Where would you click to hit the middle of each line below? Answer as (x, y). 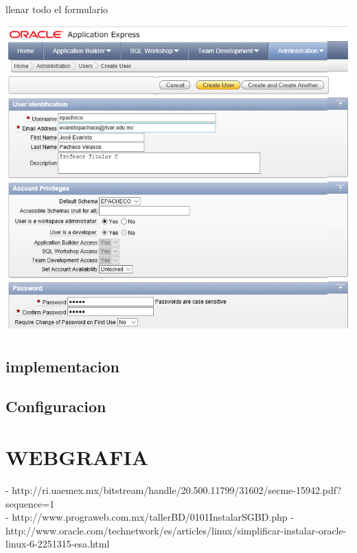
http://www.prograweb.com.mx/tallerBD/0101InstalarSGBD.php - (153, 517)
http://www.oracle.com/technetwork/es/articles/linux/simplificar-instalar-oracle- (176, 530)
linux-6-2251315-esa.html (58, 544)
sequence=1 (30, 503)
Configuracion (56, 406)
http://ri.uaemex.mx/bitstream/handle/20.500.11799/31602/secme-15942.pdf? (177, 489)
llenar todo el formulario (57, 9)
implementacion (62, 366)
